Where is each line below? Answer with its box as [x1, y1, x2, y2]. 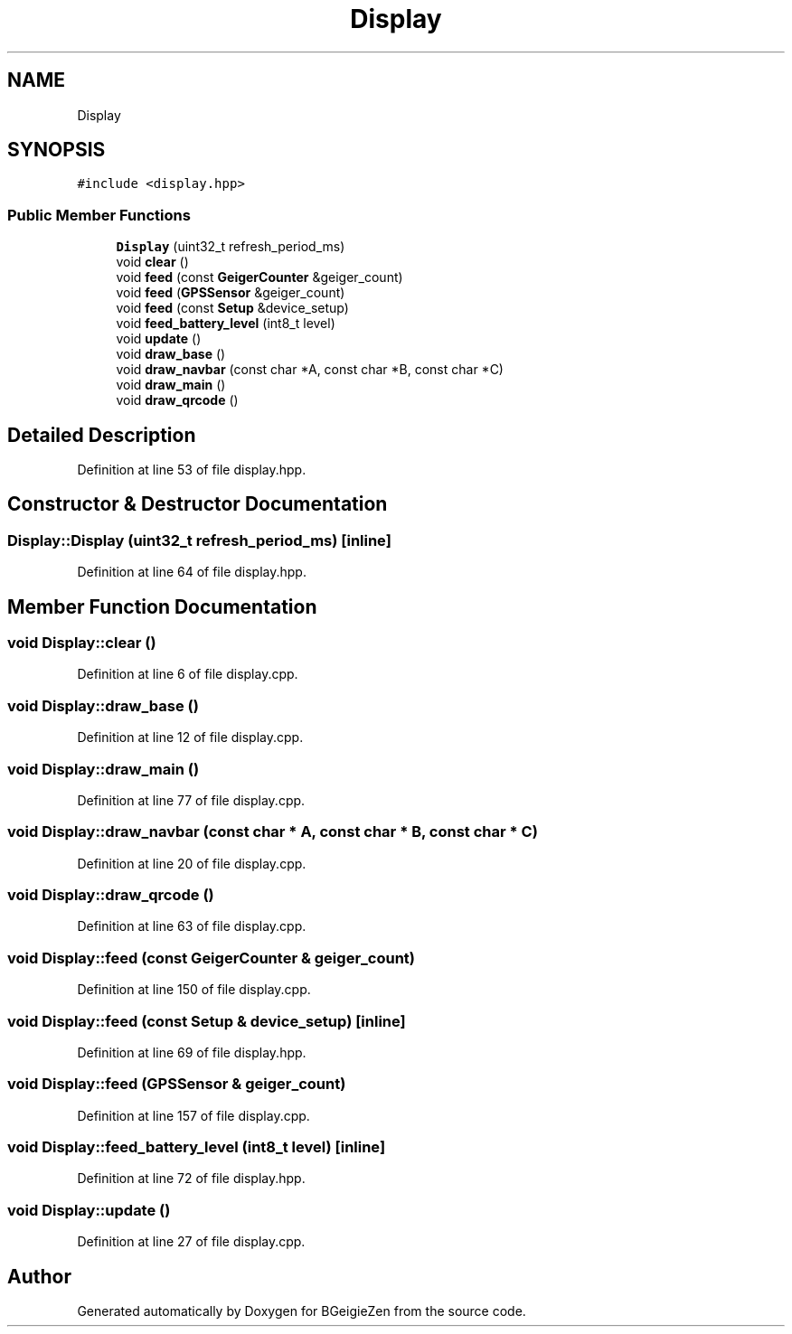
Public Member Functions [7, 205, 191, 224]
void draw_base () [116, 346, 226, 362]
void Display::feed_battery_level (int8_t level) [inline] [7, 1138, 386, 1157]
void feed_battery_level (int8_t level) [116, 315, 335, 332]
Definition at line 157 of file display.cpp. [77, 1107, 310, 1123]
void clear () [116, 254, 189, 270]
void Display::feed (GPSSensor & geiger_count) [7, 1075, 346, 1094]
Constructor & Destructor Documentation [7, 493, 388, 516]
